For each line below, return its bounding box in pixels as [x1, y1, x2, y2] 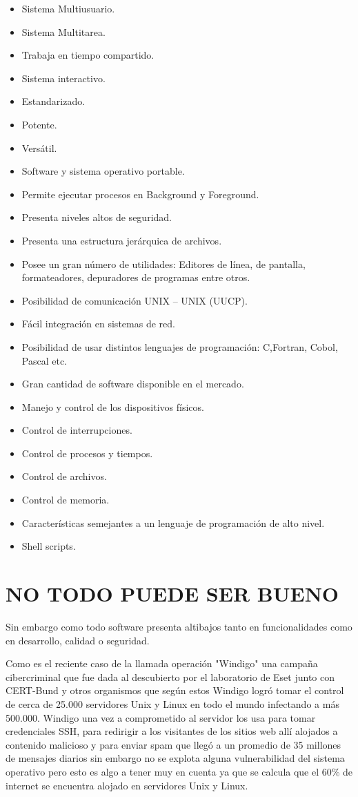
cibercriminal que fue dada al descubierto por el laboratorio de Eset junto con [6, 669, 335, 684]
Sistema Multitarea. [21, 24, 106, 39]
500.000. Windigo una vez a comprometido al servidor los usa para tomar [6, 710, 316, 724]
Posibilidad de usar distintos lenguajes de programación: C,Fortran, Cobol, [21, 339, 338, 354]
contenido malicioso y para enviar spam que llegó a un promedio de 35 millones [6, 737, 341, 751]
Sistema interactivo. [21, 70, 106, 85]
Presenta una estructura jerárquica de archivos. [21, 233, 222, 247]
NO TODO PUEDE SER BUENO [6, 579, 339, 608]
